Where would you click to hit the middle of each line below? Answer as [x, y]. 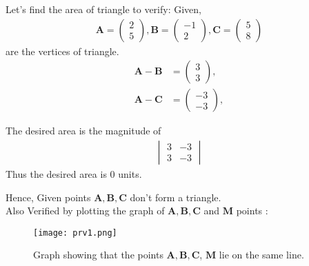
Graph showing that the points [98, 255]
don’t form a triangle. [176, 197]
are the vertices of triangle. [62, 51]
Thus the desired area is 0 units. [74, 173]
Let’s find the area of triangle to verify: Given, [104, 9]
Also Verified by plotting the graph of [85, 211]
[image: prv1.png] [75, 233]
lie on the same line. [261, 255]
